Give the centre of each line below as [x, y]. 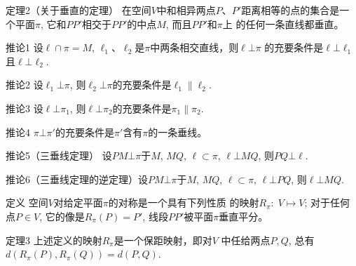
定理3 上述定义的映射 [54, 240]
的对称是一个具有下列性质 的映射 [184, 202]
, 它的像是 [62, 216]
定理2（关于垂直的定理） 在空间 [78, 10]
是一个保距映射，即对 [163, 240]
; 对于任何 [327, 202]
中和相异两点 [186, 10]
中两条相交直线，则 [194, 47]
